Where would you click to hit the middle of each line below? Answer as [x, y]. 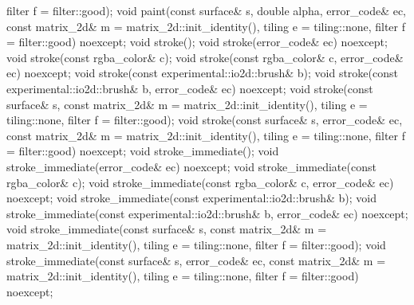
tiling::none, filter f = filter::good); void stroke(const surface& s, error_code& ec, [205, 120]
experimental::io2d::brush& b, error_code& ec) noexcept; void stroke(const [190, 88]
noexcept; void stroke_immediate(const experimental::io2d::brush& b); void [191, 198]
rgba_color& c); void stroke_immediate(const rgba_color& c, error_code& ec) [200, 182]
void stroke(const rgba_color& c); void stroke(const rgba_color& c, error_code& [205, 57]
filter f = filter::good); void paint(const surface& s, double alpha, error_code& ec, [207, 10]
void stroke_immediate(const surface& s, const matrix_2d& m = [167, 229]
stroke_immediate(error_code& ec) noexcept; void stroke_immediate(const [191, 166]
